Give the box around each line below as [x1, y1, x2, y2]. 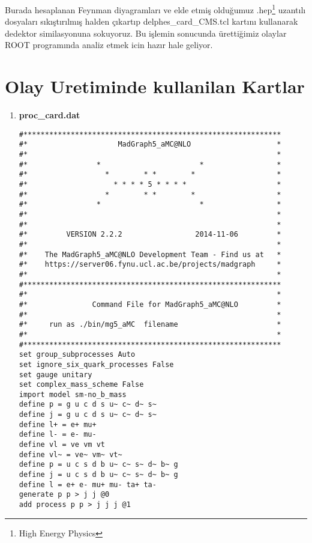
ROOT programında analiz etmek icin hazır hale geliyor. [5, 38, 213, 51]
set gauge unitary [19, 370, 92, 379]
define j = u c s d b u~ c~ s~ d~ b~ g [19, 470, 178, 479]
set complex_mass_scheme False [19, 380, 144, 389]
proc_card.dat [19, 109, 80, 121]
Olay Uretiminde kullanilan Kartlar [5, 74, 305, 99]
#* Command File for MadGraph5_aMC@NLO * [19, 300, 281, 309]
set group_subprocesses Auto [19, 350, 136, 359]
